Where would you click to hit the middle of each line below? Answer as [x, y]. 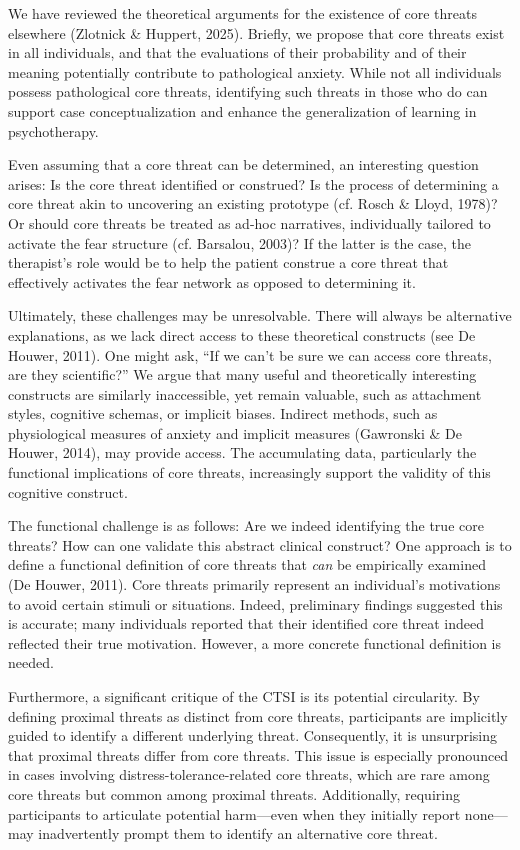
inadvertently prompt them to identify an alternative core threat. [238, 833]
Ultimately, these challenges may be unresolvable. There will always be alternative [260, 315]
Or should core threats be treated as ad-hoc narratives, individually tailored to [249, 222]
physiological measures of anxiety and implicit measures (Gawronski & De [235, 432]
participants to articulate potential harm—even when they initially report [234, 813]
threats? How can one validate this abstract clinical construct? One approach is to [260, 544]
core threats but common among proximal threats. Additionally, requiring [234, 793]
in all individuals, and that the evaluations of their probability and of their [237, 52]
